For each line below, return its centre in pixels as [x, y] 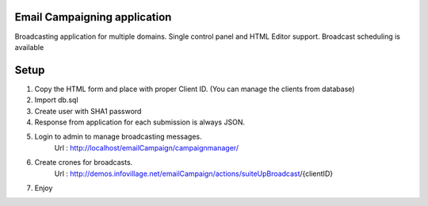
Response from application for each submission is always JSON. [140, 122]
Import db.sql [56, 100]
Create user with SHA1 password [88, 111]
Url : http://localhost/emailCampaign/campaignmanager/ [147, 147]
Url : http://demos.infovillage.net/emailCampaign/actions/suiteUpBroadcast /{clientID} [193, 174]
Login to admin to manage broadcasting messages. [118, 137]
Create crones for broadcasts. [84, 162]
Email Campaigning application [93, 17]
